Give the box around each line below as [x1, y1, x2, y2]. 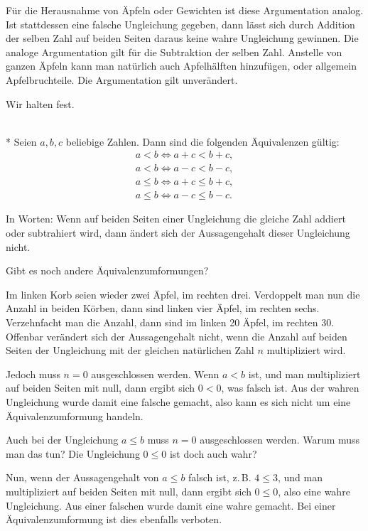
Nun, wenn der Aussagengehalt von [6, 470, 159, 485]
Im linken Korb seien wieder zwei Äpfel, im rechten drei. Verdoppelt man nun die [6, 286, 360, 301]
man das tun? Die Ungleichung [6, 446, 140, 461]
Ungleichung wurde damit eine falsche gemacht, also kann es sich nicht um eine [6, 395, 351, 409]
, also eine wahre [278, 483, 350, 498]
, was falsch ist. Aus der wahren [221, 380, 359, 395]
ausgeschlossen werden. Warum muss [200, 432, 360, 447]
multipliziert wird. [266, 343, 346, 358]
